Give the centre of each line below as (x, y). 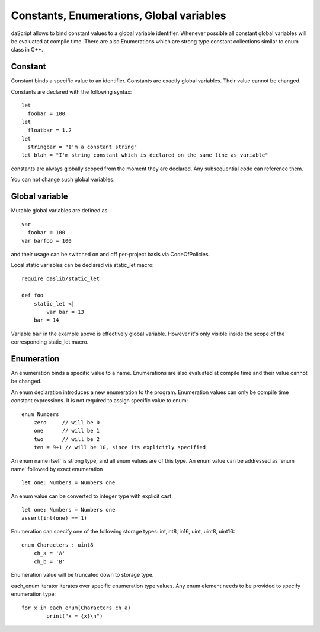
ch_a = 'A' (49, 553)
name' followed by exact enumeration (57, 469)
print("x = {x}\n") (75, 616)
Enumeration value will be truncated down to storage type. (82, 575)
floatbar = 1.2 (49, 130)
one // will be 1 (67, 431)
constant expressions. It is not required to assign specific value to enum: (100, 401)
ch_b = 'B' (49, 562)
